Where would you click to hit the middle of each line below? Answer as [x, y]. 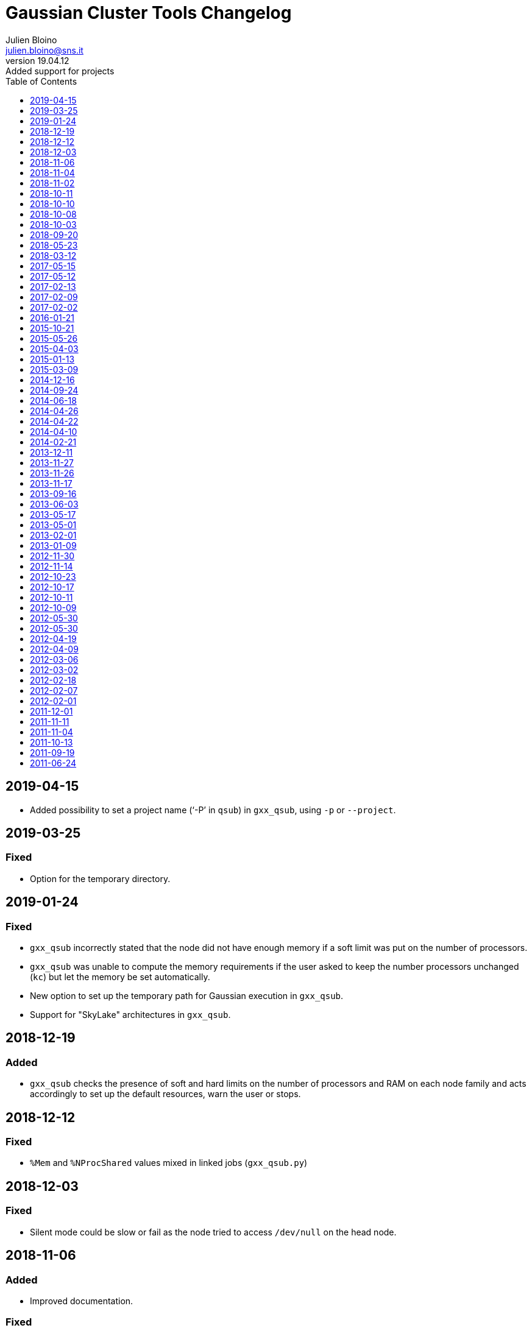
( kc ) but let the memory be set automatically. [120, 977]
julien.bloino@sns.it [44, 50]
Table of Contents [41, 81]
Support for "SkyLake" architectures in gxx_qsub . [130, 1015]
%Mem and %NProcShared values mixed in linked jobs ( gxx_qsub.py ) [169, 1163]
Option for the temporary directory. [100, 878]
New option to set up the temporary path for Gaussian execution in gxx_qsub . [187, 996]
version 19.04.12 [37, 60]
